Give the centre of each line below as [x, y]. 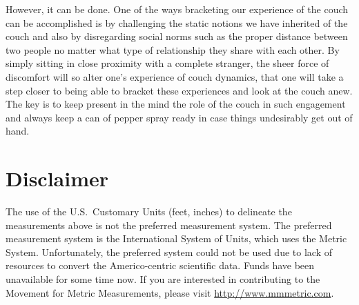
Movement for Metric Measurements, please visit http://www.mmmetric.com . [170, 292]
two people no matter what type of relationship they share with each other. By [173, 49]
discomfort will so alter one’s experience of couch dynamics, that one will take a [175, 76]
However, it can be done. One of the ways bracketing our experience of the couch [177, 9]
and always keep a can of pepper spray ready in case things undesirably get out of [179, 117]
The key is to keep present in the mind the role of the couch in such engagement [176, 104]
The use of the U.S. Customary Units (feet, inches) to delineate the [149, 211]
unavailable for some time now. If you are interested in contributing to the [163, 279]
